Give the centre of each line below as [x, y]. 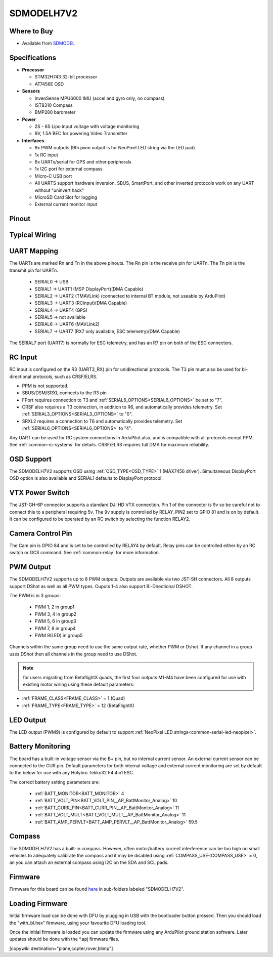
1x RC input [46, 155]
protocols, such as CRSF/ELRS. [65, 377]
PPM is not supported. [45, 386]
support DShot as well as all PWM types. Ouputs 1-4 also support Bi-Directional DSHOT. [101, 586]
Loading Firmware [38, 904]
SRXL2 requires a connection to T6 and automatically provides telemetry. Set [102, 421]
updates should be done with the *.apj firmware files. [64, 939]
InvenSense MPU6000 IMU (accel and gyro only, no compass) [100, 98]
